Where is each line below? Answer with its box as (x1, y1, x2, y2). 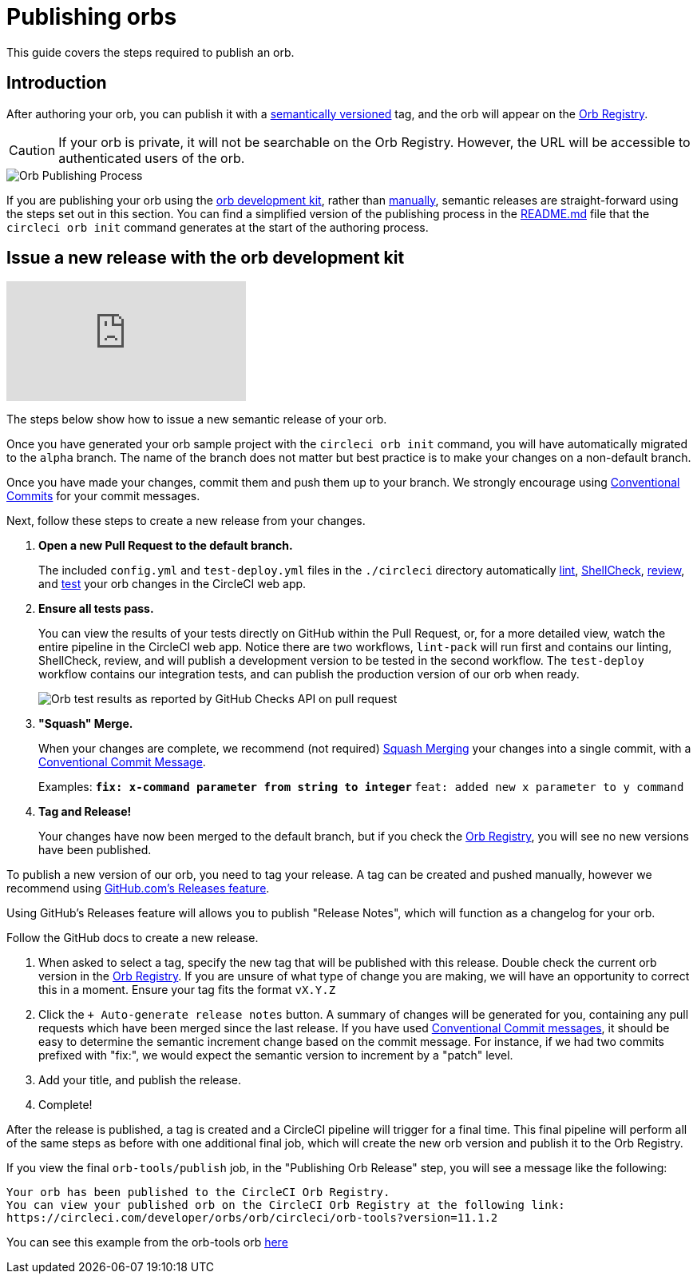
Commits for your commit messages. (6, 489, 200, 503)
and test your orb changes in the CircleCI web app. (38, 577, 307, 591)
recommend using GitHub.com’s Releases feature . (6, 881, 270, 896)
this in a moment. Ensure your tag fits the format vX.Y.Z (38, 983, 336, 997)
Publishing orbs (6, 3, 177, 30)
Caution (9, 141, 56, 158)
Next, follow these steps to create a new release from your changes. (6, 514, 366, 528)
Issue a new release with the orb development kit (6, 248, 405, 268)
